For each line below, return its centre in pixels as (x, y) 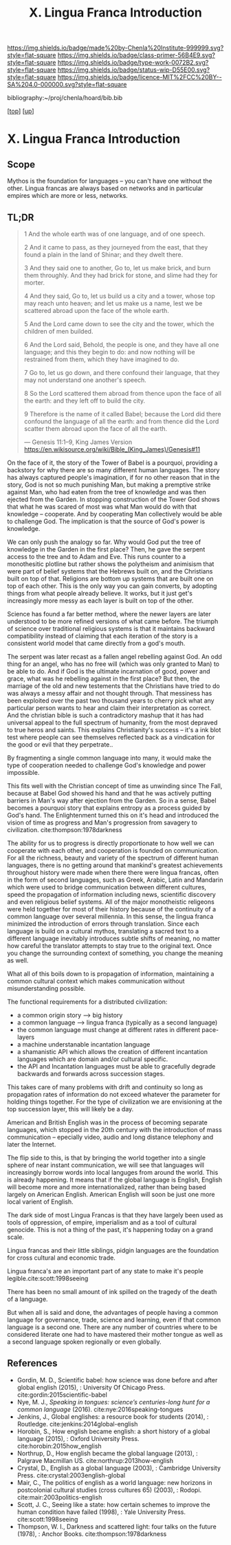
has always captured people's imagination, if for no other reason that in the (113, 477)
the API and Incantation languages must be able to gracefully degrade (116, 1066)
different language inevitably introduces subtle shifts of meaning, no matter (114, 938)
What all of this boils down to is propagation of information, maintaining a (111, 974)
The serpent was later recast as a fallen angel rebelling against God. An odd (114, 657)
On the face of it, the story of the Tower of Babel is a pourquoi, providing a (112, 463)
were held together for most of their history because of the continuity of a (112, 909)
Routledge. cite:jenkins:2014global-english (77, 1424)
